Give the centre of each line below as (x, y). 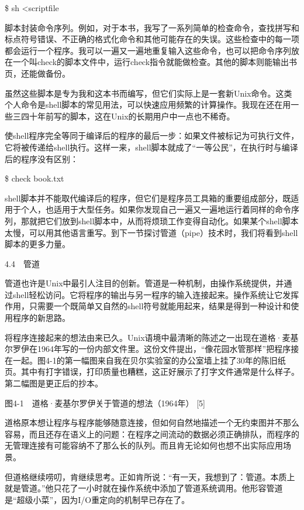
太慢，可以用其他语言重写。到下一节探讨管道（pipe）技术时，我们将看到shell (151, 232)
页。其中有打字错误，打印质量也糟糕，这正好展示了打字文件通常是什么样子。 (152, 372)
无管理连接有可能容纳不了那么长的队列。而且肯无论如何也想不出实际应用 (144, 445)
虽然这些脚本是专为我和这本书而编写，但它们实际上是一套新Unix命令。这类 (148, 93)
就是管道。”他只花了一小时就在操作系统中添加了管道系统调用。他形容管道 (144, 488)
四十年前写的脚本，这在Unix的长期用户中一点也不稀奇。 (128, 116)
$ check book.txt (34, 178)
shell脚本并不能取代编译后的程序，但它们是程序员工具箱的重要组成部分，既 (148, 198)
